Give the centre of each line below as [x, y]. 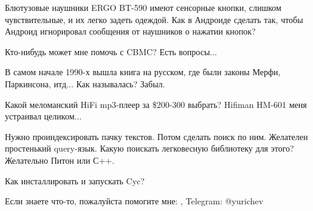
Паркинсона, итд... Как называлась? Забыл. [85, 83]
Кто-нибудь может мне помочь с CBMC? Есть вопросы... [111, 51]
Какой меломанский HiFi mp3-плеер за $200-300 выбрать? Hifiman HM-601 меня [156, 104]
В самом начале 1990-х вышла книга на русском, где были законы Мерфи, [143, 72]
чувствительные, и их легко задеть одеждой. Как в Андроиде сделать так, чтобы [154, 19]
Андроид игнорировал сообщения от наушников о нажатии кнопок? [130, 31]
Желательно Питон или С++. [60, 160]
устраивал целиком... [43, 116]
